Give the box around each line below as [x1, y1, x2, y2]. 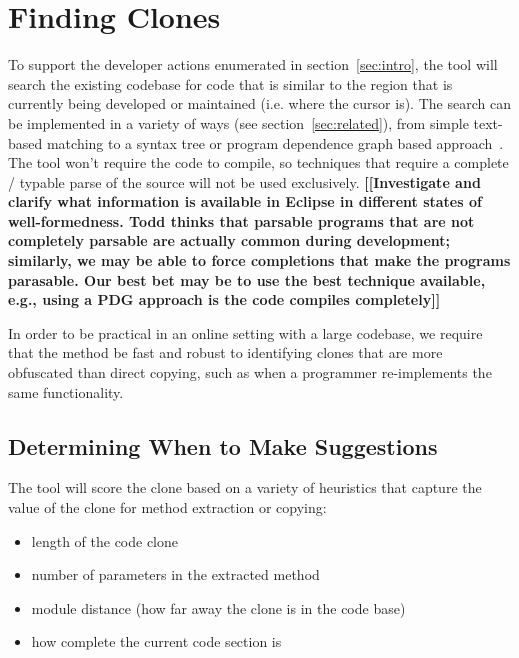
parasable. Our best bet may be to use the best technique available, [8, 269, 486, 290]
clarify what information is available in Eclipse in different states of [8, 191, 482, 212]
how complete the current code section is [31, 631, 282, 652]
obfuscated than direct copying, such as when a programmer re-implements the [8, 362, 492, 383]
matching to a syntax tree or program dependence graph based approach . [46, 132, 504, 153]
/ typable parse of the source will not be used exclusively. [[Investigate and [8, 171, 481, 192]
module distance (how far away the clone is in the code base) [31, 597, 406, 618]
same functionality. [8, 381, 124, 402]
